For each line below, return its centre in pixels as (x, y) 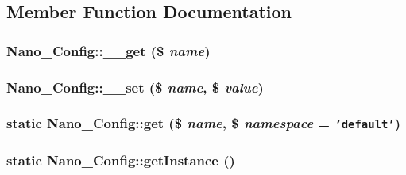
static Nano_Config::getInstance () (121, 160)
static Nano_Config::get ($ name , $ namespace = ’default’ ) (204, 123)
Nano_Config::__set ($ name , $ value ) (135, 87)
